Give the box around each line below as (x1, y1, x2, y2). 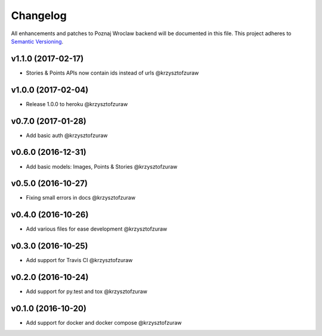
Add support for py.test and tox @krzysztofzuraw (26, 288, 147, 295)
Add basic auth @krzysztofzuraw (26, 132, 108, 139)
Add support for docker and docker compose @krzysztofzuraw (26, 319, 182, 326)
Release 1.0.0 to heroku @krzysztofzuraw (26, 100, 128, 107)
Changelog (11, 9, 67, 22)
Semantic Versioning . (11, 38, 64, 45)
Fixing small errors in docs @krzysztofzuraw (26, 194, 136, 201)
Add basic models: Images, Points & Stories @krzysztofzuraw (26, 163, 178, 170)
